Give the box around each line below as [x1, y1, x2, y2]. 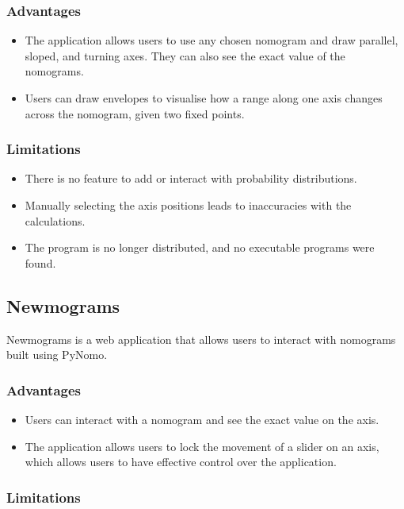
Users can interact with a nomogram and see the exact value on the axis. [25, 411, 379, 427]
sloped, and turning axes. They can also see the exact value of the [25, 47, 345, 64]
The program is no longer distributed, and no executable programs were [25, 239, 375, 256]
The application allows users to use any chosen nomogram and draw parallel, [25, 32, 398, 48]
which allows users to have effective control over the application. [25, 453, 337, 470]
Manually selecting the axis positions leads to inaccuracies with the [25, 197, 352, 213]
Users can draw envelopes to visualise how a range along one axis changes [25, 90, 383, 106]
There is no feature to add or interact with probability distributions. [25, 170, 357, 187]
